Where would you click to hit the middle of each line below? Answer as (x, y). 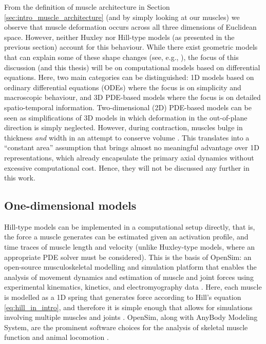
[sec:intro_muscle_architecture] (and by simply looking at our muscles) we (122, 17)
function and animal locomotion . (56, 337)
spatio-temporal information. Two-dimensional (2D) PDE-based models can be (128, 107)
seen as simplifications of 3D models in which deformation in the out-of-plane (126, 117)
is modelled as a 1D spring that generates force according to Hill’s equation (123, 297)
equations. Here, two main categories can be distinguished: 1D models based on (129, 77)
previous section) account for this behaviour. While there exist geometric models (131, 47)
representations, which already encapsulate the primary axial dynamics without (129, 157)
